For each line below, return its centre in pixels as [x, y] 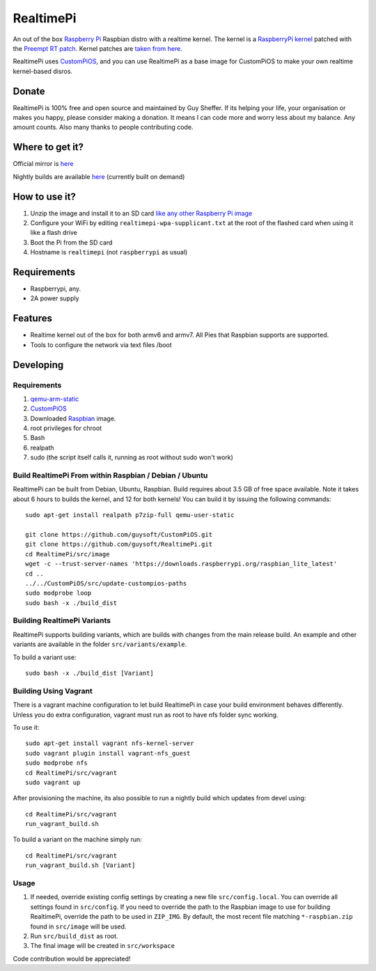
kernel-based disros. [43, 71]
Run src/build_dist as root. [74, 936]
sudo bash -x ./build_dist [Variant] [90, 673]
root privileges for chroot [66, 428]
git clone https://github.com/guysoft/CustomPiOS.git [119, 534]
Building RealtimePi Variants [62, 620]
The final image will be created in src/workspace [103, 946]
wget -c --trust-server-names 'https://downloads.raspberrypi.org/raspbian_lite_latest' [181, 564]
